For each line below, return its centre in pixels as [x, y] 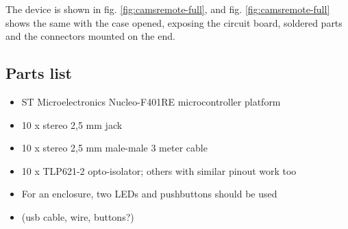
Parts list [39, 73]
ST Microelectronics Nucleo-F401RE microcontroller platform [151, 101]
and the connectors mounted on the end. [90, 36]
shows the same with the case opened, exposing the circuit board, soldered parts [174, 22]
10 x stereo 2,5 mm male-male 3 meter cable [114, 148]
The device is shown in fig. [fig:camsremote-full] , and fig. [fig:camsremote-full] [168, 9]
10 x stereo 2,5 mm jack [72, 124]
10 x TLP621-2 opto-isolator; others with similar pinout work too [159, 170]
